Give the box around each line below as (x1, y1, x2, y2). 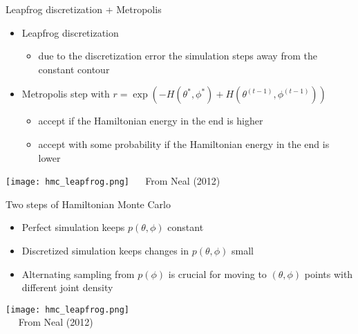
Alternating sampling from (21, 266, 135, 281)
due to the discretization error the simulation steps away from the (38, 48, 317, 63)
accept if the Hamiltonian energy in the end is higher (38, 113, 263, 128)
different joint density (21, 280, 113, 295)
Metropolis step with (21, 86, 110, 101)
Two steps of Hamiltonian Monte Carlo (6, 196, 171, 211)
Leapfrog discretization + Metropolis (6, 2, 162, 16)
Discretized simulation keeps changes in (21, 243, 189, 257)
